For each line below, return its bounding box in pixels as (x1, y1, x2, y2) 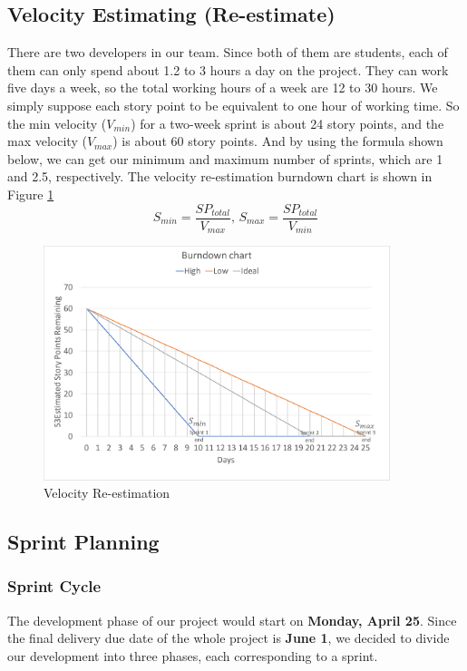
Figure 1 (7, 184, 54, 203)
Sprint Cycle (7, 575, 102, 598)
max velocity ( (7, 131, 87, 151)
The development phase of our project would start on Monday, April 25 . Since (7, 610, 457, 629)
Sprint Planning (7, 528, 160, 556)
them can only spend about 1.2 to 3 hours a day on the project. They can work (7, 60, 449, 79)
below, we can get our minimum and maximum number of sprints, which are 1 (7, 149, 443, 168)
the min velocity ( (7, 113, 107, 132)
